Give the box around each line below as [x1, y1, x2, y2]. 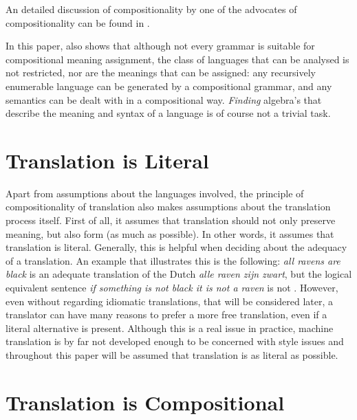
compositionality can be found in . [6, 15, 150, 30]
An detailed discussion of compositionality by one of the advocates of [6, 2, 297, 16]
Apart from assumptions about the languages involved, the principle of [6, 186, 304, 200]
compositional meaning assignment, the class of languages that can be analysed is [6, 52, 349, 66]
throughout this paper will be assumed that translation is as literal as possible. [6, 348, 338, 362]
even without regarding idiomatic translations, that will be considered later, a [6, 294, 334, 308]
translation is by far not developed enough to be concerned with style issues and [6, 334, 344, 349]
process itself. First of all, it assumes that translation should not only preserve [6, 213, 336, 228]
